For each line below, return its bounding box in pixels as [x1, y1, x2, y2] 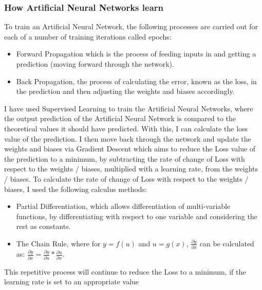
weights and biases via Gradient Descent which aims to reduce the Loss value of [4, 143, 256, 154]
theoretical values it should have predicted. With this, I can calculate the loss [4, 123, 248, 133]
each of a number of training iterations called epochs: [4, 31, 172, 42]
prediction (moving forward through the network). [16, 59, 174, 69]
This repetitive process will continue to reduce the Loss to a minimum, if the [4, 266, 246, 277]
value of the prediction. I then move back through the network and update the [4, 133, 251, 144]
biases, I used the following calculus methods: [4, 183, 147, 194]
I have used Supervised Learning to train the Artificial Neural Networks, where [4, 103, 253, 113]
